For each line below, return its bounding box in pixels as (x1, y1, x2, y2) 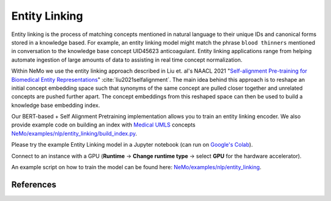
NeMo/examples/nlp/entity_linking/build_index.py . (11, 130, 137, 137)
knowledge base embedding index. (11, 101, 101, 109)
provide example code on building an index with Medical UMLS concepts (11, 121, 196, 128)
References (11, 179, 56, 189)
